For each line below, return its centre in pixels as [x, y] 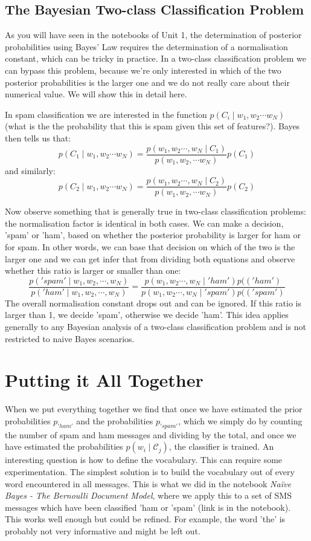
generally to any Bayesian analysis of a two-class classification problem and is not [156, 327]
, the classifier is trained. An [221, 446]
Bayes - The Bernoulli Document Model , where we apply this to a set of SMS [148, 495]
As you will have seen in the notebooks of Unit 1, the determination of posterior [153, 35]
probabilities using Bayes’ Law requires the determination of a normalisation [146, 46]
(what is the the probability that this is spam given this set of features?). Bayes [152, 126]
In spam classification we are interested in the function [106, 114]
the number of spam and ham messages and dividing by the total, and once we [151, 434]
